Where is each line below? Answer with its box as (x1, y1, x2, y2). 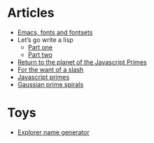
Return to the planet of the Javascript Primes (17, 57, 147, 66)
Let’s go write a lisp (17, 35, 73, 43)
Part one (27, 43, 53, 51)
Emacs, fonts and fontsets (17, 28, 93, 36)
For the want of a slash (17, 65, 84, 74)
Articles (7, 5, 55, 21)
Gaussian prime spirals (17, 80, 84, 88)
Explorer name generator (17, 128, 90, 136)
